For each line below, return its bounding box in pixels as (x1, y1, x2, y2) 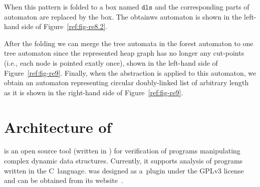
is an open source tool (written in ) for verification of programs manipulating (4, 145, 240, 156)
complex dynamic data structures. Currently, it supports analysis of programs (4, 155, 243, 166)
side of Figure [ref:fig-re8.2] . (22, 21, 108, 32)
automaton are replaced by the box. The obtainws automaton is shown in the (4, 11, 242, 22)
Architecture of (4, 116, 112, 137)
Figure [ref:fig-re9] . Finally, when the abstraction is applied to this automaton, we (4, 67, 256, 78)
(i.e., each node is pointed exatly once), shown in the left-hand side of (4, 57, 218, 68)
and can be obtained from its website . (4, 175, 123, 185)
